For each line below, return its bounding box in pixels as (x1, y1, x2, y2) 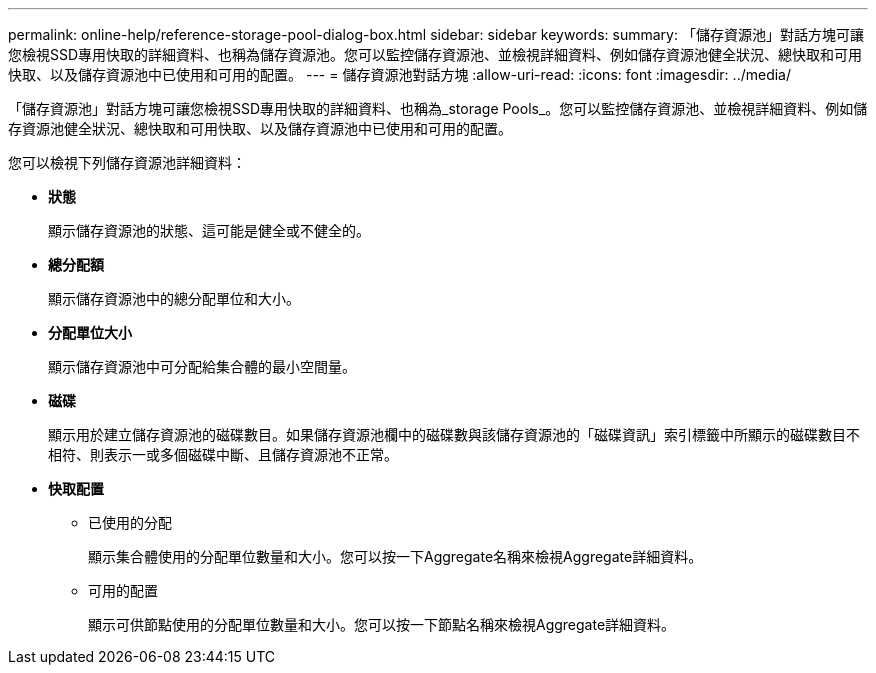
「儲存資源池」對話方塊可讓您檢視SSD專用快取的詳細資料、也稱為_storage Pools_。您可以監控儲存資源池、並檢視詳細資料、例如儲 (8, 100, 868, 117)
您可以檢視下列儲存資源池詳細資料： (8, 154, 246, 171)
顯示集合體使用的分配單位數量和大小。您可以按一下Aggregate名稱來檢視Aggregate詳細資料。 (88, 548, 703, 565)
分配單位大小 (48, 324, 132, 341)
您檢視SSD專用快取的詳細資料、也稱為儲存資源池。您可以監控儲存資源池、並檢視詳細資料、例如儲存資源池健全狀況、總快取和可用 (8, 46, 863, 63)
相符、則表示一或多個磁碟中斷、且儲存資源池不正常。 (48, 446, 398, 463)
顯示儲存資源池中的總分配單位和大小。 (48, 290, 300, 307)
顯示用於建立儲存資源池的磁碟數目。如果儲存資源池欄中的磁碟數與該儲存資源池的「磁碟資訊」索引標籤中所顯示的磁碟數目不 (48, 426, 860, 443)
